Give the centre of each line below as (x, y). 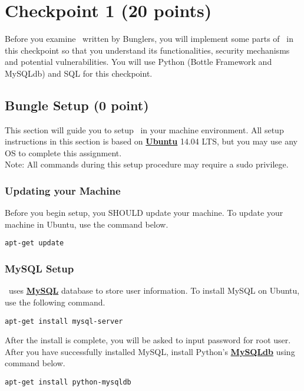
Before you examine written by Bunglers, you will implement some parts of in (149, 39)
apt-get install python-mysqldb (68, 382)
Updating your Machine (63, 190)
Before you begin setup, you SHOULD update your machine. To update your (144, 213)
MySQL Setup (39, 269)
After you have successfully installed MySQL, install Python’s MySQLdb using (150, 351)
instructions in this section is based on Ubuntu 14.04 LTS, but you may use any (151, 141)
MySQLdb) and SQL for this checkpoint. (79, 73)
